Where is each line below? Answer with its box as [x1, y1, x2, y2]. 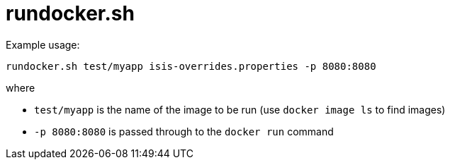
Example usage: [6, 38, 80, 51]
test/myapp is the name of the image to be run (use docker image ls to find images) [34, 103, 446, 116]
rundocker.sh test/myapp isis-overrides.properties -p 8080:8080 [6, 60, 376, 72]
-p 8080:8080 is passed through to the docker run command [34, 125, 334, 137]
